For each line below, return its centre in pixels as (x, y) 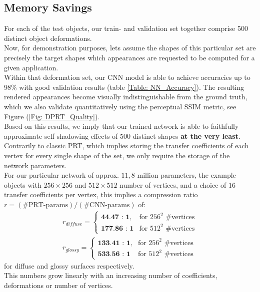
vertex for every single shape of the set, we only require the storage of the (117, 155)
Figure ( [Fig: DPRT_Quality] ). (52, 116)
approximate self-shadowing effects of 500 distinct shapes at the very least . (122, 136)
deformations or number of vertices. (58, 285)
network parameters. (35, 165)
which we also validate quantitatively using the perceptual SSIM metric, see (120, 106)
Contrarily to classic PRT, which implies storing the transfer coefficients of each (126, 146)
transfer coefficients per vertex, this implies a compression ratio (101, 194)
